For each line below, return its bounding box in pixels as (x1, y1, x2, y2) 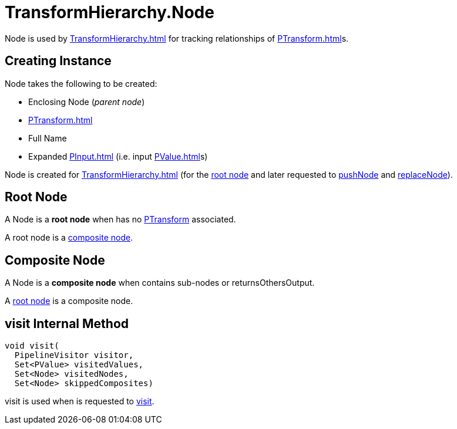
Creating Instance (5, 53, 112, 69)
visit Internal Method (5, 316, 129, 331)
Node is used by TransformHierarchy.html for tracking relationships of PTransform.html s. (5, 33, 349, 43)
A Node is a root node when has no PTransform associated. (5, 214, 236, 225)
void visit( (5, 341, 59, 351)
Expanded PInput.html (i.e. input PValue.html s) (28, 151, 208, 161)
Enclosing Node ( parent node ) (28, 96, 145, 107)
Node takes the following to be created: (5, 78, 157, 89)
